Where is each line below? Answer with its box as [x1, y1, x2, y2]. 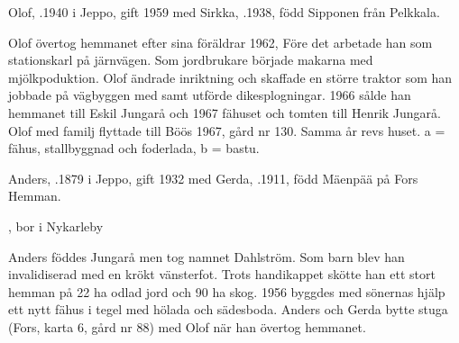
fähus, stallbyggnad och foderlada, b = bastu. [8, 139, 260, 158]
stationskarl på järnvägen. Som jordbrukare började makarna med [8, 50, 373, 69]
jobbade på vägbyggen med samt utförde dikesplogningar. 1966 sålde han [8, 86, 411, 104]
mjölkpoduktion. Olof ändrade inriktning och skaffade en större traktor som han [8, 68, 453, 86]
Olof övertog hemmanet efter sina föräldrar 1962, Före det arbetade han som [8, 32, 433, 51]
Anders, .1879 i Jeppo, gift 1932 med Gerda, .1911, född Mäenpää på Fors [8, 168, 418, 187]
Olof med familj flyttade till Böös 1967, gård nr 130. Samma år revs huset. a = [8, 121, 445, 140]
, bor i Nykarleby [8, 216, 104, 235]
